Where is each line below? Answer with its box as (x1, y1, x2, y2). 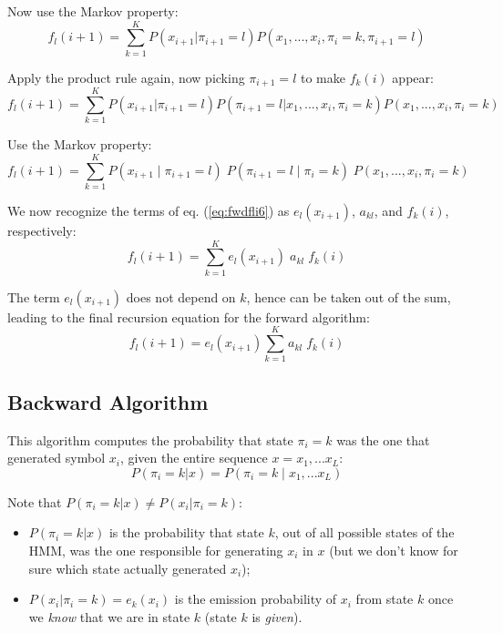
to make (300, 67, 345, 87)
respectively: (7, 221, 77, 240)
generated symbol (7, 448, 106, 467)
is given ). (251, 607, 303, 626)
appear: (392, 67, 434, 87)
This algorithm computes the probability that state (7, 430, 293, 449)
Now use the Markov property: (7, 2, 179, 20)
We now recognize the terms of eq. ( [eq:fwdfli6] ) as (7, 201, 290, 220)
